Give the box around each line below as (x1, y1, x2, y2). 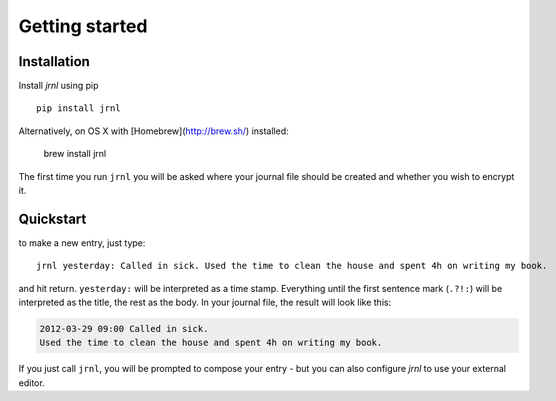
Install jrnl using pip (18, 80, 99, 92)
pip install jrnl (36, 103, 121, 114)
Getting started (18, 15, 148, 37)
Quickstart (18, 210, 87, 227)
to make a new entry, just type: (18, 236, 146, 249)
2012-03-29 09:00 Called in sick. (39, 323, 209, 335)
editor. (18, 376, 45, 389)
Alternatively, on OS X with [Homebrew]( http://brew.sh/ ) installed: (18, 125, 289, 137)
